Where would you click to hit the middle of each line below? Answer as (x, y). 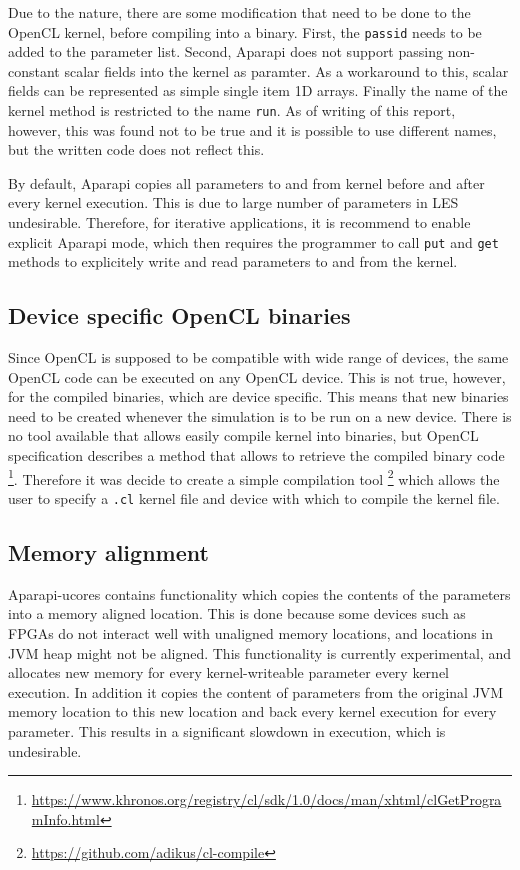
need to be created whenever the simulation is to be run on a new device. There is (260, 415)
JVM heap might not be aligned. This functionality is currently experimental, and (259, 652)
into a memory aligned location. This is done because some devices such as (237, 613)
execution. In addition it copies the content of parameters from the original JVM (256, 691)
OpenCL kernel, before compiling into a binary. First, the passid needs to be (245, 31)
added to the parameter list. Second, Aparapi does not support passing (225, 51)
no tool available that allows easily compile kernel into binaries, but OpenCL (243, 435)
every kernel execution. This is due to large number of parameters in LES (233, 202)
